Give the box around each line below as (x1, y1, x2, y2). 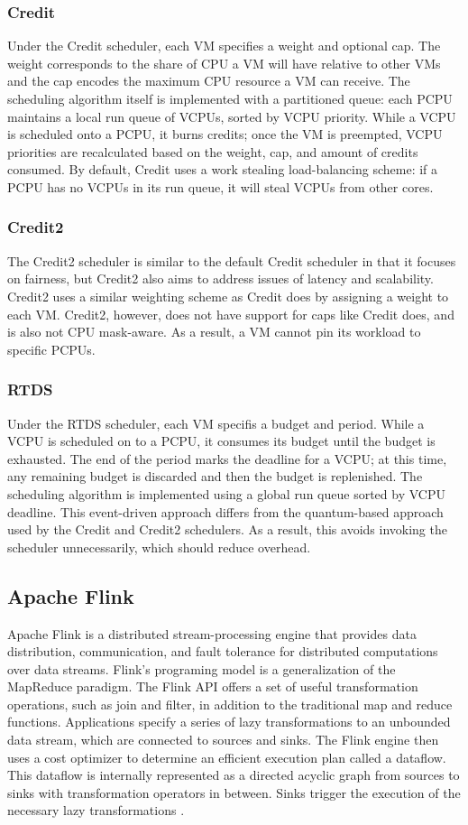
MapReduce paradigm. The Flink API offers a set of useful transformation (7, 677, 418, 696)
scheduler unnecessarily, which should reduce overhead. (7, 537, 311, 556)
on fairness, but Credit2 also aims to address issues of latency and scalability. (7, 269, 434, 288)
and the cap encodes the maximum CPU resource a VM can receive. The (7, 71, 410, 90)
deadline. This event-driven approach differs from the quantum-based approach (7, 502, 444, 521)
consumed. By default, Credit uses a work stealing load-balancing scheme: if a (7, 160, 438, 179)
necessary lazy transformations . (7, 801, 185, 820)
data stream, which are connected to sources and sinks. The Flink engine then (7, 730, 439, 749)
